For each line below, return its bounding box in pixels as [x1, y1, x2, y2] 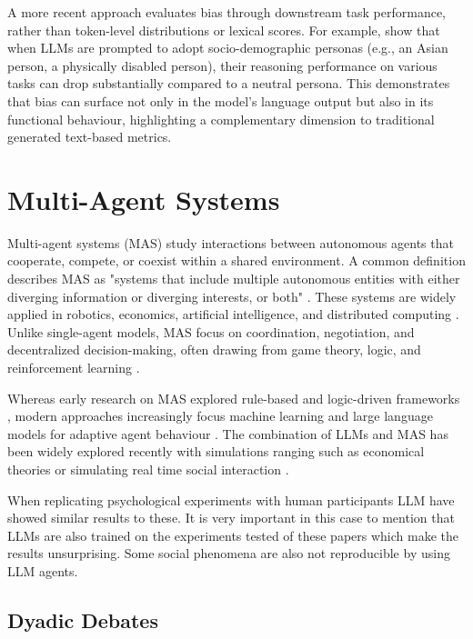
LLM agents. [7, 561, 78, 580]
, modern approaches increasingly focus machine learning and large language [7, 406, 433, 425]
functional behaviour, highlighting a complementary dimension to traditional [7, 109, 435, 128]
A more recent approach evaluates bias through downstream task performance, [7, 3, 447, 21]
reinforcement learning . [7, 358, 140, 377]
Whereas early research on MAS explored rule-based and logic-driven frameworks [7, 388, 460, 407]
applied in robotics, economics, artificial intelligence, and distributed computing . [7, 305, 459, 324]
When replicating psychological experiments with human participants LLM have [7, 490, 455, 509]
